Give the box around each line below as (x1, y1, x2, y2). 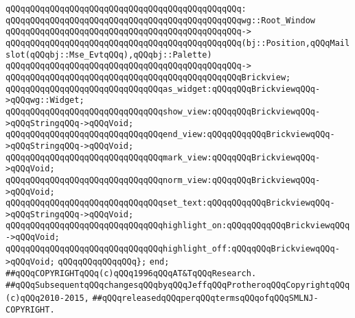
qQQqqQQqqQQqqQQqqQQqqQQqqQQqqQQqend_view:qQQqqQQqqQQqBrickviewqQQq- (5, 130, 335, 140)
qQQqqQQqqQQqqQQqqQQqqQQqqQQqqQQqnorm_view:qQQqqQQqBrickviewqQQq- (5, 175, 321, 185)
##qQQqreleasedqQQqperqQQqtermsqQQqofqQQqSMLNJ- (92, 293, 319, 304)
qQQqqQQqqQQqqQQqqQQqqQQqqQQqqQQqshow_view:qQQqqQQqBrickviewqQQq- (5, 106, 321, 117)
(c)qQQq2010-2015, (5, 293, 89, 304)
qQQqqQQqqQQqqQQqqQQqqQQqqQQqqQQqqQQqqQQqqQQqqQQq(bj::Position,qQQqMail (5, 38, 350, 48)
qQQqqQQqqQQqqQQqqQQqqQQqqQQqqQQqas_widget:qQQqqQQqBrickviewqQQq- (5, 84, 321, 94)
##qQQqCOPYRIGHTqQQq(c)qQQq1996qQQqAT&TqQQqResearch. (5, 269, 257, 279)
